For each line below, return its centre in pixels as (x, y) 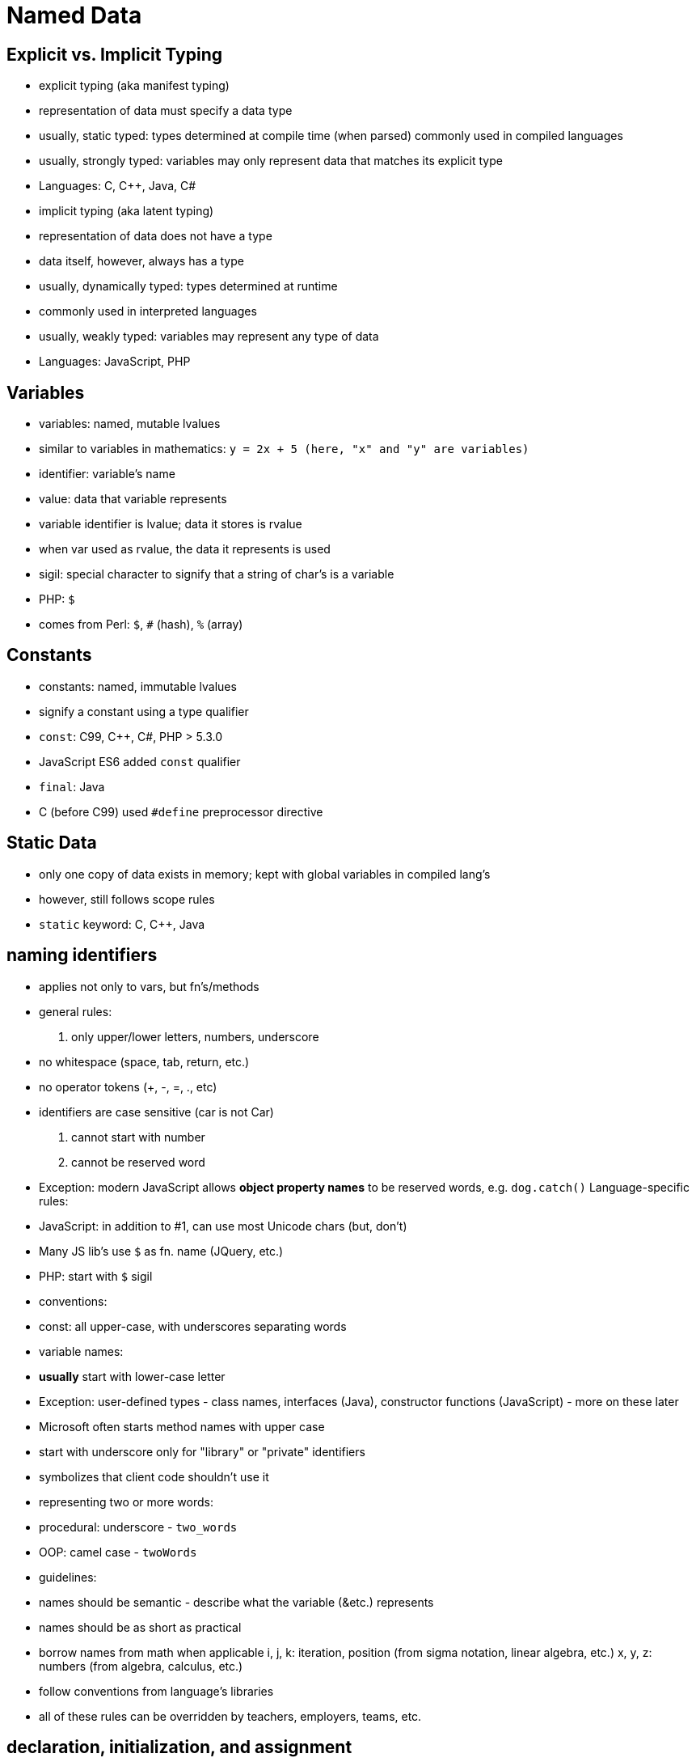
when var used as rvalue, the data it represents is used (185, 549)
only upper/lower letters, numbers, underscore (195, 1036)
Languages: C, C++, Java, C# (118, 186)
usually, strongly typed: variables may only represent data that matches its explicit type (271, 161)
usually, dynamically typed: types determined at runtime (188, 286)
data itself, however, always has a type (141, 261)
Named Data (74, 15)
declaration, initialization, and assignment (179, 1747)
